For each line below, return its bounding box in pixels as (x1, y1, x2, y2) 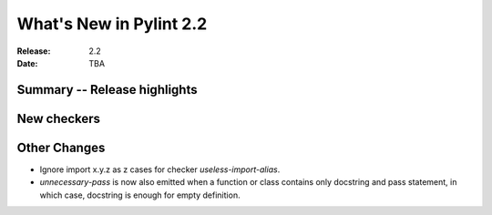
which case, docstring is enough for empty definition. (39, 189, 241, 200)
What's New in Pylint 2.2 (16, 14, 208, 34)
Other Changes (16, 139, 106, 155)
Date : (16, 57, 38, 68)
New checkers (16, 110, 100, 127)
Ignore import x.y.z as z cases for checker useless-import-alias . (39, 164, 281, 175)
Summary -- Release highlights (16, 82, 198, 97)
